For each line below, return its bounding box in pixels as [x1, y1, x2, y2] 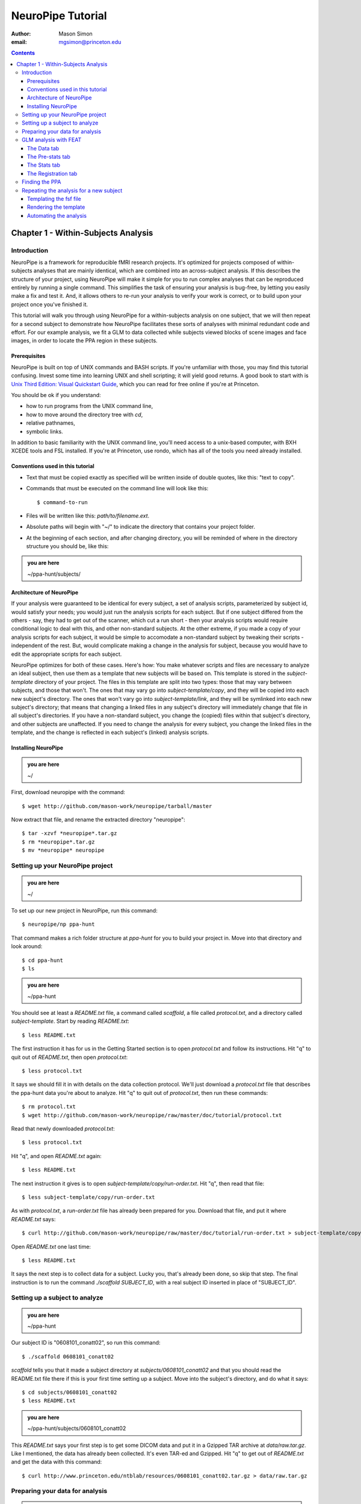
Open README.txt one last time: [11, 1243, 91, 1250]
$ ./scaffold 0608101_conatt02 [22, 1353, 114, 1360]
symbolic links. [26, 428, 63, 435]
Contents [11, 49, 35, 57]
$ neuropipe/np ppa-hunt [22, 921, 95, 928]
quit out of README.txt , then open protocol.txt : [11, 1053, 128, 1061]
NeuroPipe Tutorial [11, 9, 108, 22]
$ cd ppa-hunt [22, 957, 63, 964]
